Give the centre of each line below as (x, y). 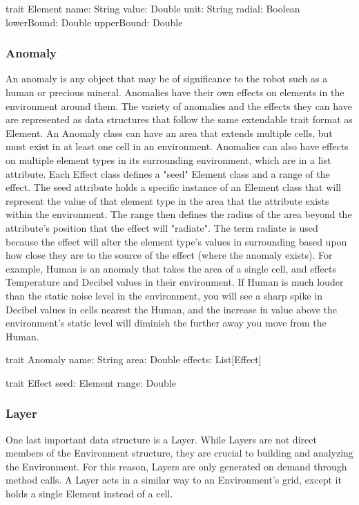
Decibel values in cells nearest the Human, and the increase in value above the (172, 309)
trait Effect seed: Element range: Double (91, 382)
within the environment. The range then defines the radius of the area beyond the (179, 214)
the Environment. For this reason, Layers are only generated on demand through (176, 466)
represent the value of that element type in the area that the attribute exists (167, 200)
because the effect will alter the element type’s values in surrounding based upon (176, 241)
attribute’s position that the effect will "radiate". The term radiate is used (162, 227)
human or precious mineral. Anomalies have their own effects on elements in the (175, 92)
